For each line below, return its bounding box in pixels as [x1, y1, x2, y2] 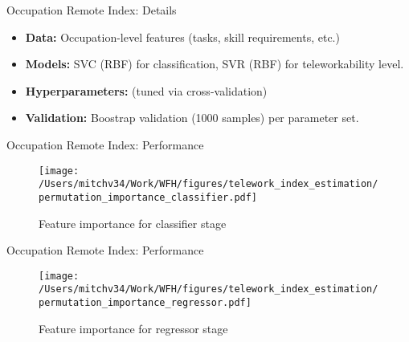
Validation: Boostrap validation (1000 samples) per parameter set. [25, 109, 359, 126]
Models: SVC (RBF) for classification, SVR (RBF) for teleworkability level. [25, 55, 404, 72]
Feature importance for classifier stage [39, 214, 227, 231]
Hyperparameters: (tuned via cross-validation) [25, 82, 268, 99]
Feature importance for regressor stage [39, 320, 228, 336]
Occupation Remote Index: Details [6, 2, 177, 18]
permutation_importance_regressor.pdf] [39, 297, 252, 309]
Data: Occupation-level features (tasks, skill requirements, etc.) [25, 28, 340, 45]
